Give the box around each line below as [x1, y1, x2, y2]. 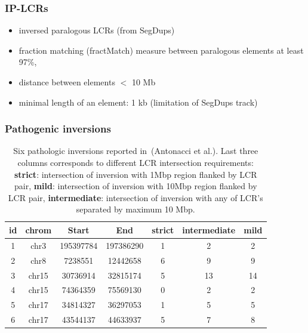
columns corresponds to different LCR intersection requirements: [17, 156, 254, 168]
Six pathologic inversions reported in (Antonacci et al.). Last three [13, 144, 258, 157]
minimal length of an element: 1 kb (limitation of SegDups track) [19, 95, 258, 108]
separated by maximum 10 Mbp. [76, 203, 195, 215]
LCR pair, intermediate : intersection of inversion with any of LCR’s [8, 191, 263, 203]
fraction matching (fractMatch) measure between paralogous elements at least [19, 44, 304, 56]
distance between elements [19, 76, 115, 88]
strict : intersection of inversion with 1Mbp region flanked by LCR [14, 168, 257, 180]
